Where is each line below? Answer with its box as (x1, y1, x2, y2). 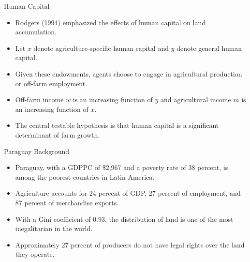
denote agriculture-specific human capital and (33, 43, 169, 53)
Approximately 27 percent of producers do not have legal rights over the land (15, 239, 245, 249)
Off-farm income (15, 94, 64, 105)
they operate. (15, 249, 55, 259)
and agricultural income (161, 94, 231, 105)
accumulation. (15, 27, 57, 37)
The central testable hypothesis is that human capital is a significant (15, 120, 219, 130)
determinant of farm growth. (15, 129, 100, 139)
